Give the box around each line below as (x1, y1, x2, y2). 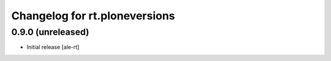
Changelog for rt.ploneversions (11, 9, 175, 22)
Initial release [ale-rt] (26, 43, 80, 51)
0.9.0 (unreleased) (11, 27, 89, 37)
